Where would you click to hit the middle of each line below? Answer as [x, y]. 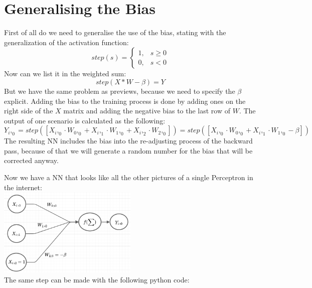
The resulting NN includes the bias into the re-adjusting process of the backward [128, 141]
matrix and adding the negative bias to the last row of [147, 111]
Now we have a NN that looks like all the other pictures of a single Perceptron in [129, 177]
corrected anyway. [31, 160]
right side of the [29, 111]
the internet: [23, 187]
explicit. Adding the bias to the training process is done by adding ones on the [125, 101]
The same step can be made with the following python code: [97, 279]
